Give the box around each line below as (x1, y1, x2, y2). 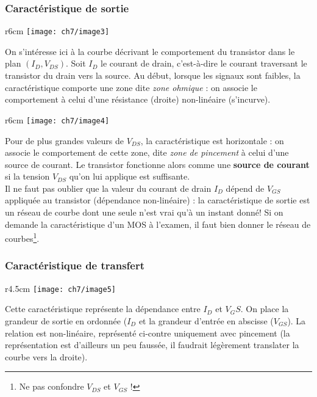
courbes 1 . (5, 230, 40, 244)
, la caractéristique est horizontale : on (140, 134, 284, 147)
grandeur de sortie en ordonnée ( (5, 314, 127, 327)
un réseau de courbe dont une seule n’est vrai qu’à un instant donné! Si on (5, 206, 283, 219)
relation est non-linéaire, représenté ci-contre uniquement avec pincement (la (5, 326, 290, 339)
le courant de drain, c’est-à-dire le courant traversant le (101, 57, 307, 70)
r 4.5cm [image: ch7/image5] (5, 282, 116, 294)
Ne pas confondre (19, 380, 84, 393)
